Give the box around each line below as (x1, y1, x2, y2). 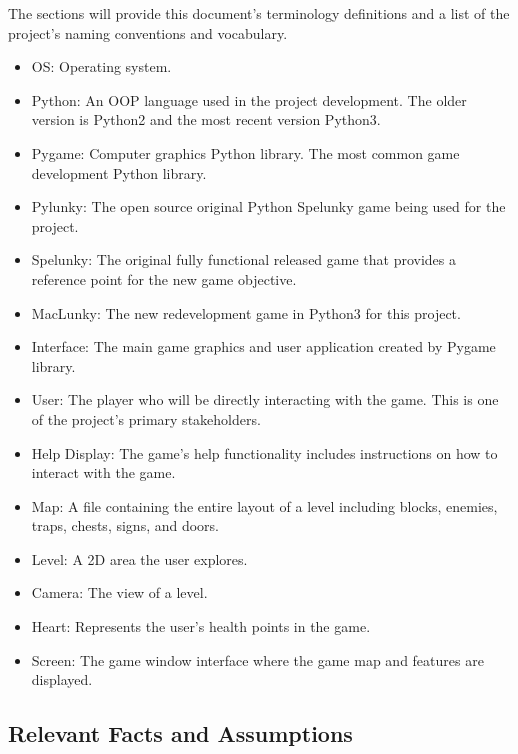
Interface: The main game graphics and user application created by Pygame (31, 336, 496, 357)
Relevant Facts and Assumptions (8, 718, 353, 749)
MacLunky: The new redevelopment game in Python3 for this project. (31, 302, 461, 323)
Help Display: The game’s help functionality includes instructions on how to (31, 442, 498, 463)
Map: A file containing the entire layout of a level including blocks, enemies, (31, 495, 498, 516)
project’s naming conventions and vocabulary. (8, 22, 288, 43)
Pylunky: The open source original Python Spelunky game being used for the (31, 196, 506, 217)
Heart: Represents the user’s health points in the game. (31, 616, 371, 637)
